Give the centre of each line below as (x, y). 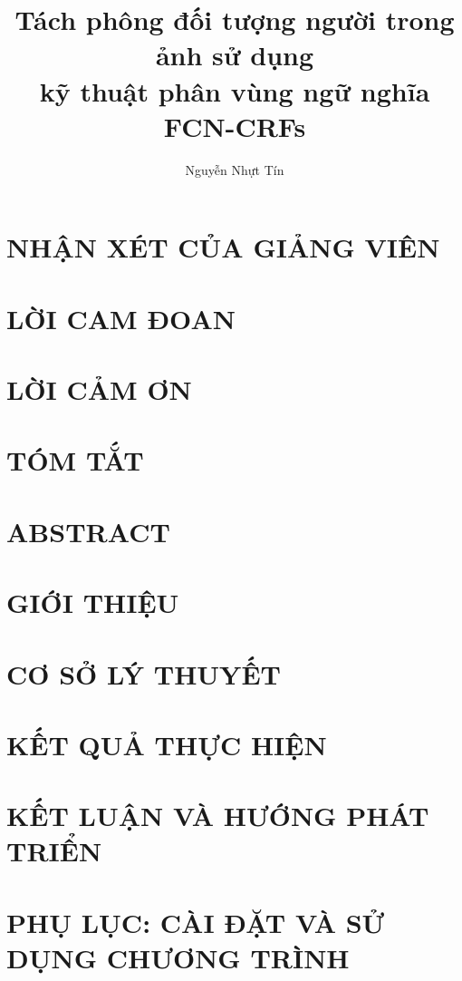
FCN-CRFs (235, 126)
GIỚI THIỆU (93, 602)
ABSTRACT (88, 531)
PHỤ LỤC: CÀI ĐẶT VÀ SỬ (196, 922)
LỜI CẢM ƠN (99, 389)
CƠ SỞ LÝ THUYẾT (144, 673)
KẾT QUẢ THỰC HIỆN (167, 744)
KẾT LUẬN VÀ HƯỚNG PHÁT (218, 816)
